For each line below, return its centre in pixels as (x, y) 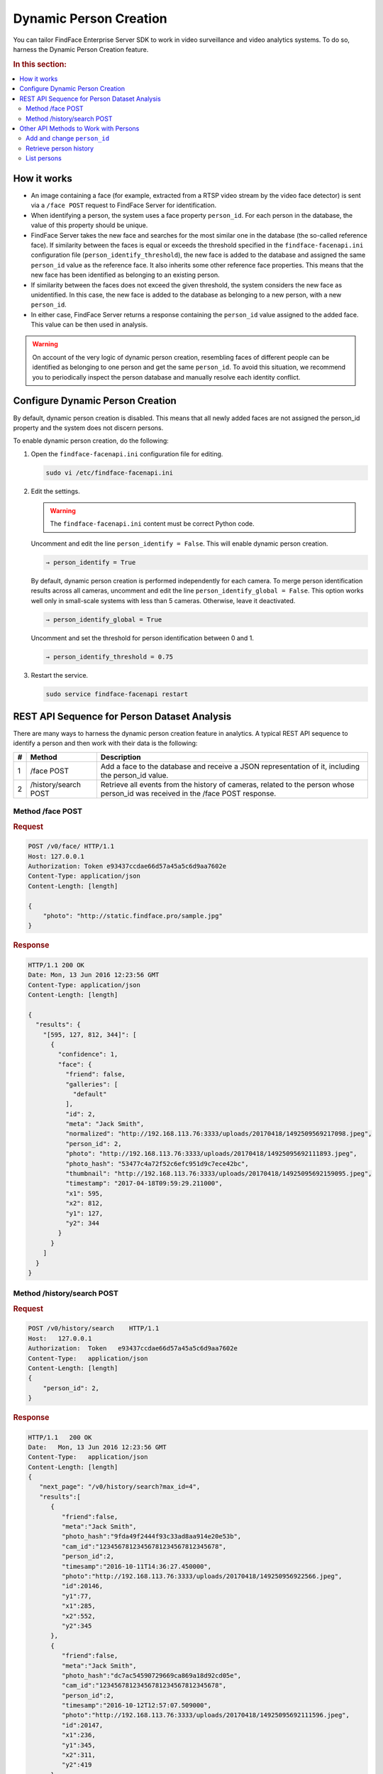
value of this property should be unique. (89, 225)
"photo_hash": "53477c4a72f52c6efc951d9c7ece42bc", (157, 1163)
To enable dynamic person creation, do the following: (91, 441)
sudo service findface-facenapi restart (117, 694)
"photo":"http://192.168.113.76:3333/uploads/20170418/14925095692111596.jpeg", (206, 1715)
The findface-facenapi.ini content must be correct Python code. (152, 524)
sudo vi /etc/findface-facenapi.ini (110, 473)
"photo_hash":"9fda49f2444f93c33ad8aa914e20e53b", (151, 1537)
